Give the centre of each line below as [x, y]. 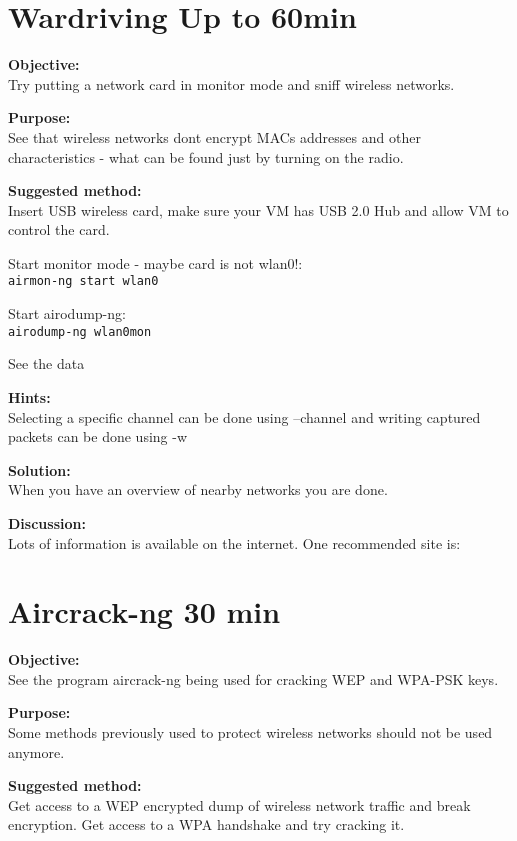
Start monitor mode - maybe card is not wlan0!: [155, 262]
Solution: [39, 469]
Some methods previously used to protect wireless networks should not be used [250, 732]
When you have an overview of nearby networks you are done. [198, 489]
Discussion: [47, 522]
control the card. [59, 229]
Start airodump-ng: [67, 313]
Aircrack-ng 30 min [144, 611]
